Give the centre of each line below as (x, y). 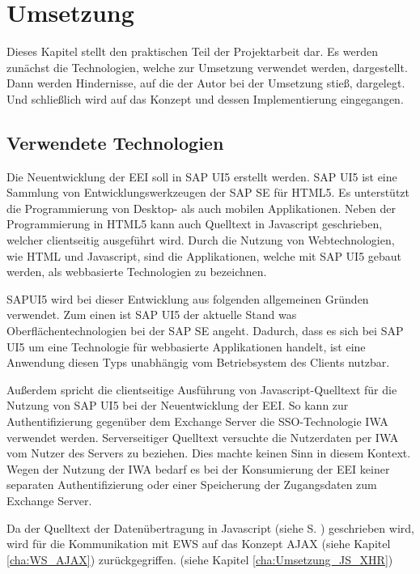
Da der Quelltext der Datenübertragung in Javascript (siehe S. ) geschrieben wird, (210, 527)
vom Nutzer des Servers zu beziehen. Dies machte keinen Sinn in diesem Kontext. (209, 453)
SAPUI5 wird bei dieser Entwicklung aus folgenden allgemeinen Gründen (188, 298)
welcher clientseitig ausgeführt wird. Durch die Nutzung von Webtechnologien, (201, 240)
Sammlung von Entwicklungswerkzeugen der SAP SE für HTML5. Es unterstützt (208, 192)
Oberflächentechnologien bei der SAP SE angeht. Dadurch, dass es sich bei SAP (205, 331)
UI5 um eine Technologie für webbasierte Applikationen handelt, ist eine (186, 346)
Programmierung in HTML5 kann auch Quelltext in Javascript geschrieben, (195, 224)
